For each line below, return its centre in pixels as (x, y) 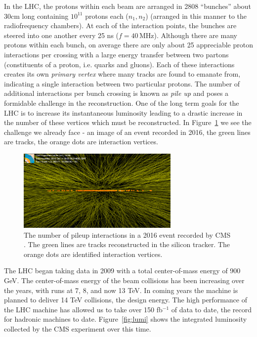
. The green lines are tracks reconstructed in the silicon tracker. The (127, 244)
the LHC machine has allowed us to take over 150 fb (83, 309)
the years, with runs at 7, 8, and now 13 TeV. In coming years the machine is (121, 290)
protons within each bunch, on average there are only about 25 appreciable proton (128, 45)
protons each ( (107, 16)
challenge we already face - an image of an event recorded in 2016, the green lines (127, 132)
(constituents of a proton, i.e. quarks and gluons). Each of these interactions (119, 64)
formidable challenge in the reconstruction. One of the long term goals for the (122, 103)
